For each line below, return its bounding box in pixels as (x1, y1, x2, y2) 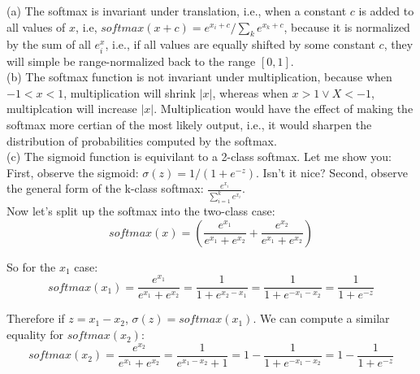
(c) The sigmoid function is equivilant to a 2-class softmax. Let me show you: (6, 148, 392, 165)
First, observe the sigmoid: (6, 163, 139, 180)
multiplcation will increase (6, 100, 137, 117)
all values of (6, 18, 66, 35)
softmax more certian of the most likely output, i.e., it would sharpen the (6, 115, 372, 133)
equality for (6, 326, 64, 343)
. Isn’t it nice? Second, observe (256, 163, 408, 180)
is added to (358, 2, 414, 19)
